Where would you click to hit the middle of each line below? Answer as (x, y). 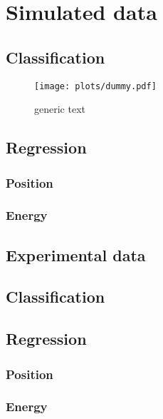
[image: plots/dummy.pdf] (95, 86)
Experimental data (76, 254)
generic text (60, 109)
